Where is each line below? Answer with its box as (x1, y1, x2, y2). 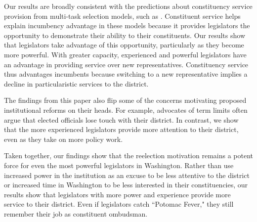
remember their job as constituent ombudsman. (4, 208, 148, 219)
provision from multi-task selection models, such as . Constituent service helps (4, 10, 241, 21)
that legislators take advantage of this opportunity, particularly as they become (4, 40, 244, 50)
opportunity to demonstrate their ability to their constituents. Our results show (4, 30, 246, 40)
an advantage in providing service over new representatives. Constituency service (4, 59, 249, 69)
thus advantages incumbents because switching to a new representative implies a (4, 69, 248, 79)
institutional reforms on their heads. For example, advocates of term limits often (4, 104, 248, 115)
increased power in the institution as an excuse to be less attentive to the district (4, 170, 250, 180)
